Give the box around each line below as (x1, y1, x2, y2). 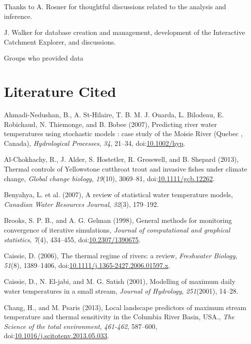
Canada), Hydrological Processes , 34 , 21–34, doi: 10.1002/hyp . (4, 138, 185, 148)
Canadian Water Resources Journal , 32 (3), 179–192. (4, 199, 159, 209)
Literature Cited (4, 81, 117, 101)
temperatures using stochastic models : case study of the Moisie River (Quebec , (4, 128, 243, 139)
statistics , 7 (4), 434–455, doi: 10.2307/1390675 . (4, 234, 141, 244)
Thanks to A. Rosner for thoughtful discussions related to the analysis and (4, 1, 226, 11)
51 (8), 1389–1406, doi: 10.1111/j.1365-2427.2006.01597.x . (4, 260, 170, 270)
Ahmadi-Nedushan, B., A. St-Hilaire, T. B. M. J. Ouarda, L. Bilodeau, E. (4, 109, 224, 120)
